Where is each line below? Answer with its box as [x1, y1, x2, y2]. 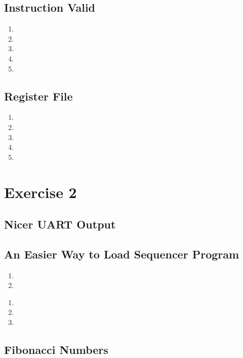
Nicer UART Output [4, 216, 116, 232]
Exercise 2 [4, 181, 77, 202]
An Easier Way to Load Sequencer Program [4, 246, 239, 262]
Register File [4, 88, 73, 104]
